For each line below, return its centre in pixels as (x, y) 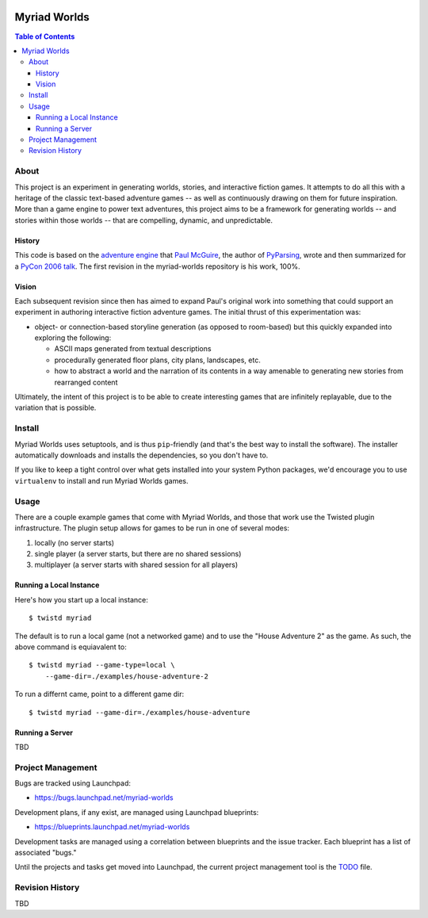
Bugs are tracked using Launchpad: (73, 783)
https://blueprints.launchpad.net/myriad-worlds (112, 827)
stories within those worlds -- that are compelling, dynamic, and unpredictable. (144, 220)
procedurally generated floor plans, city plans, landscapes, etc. (157, 360)
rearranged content (86, 382)
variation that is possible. (55, 407)
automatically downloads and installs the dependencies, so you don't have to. (141, 455)
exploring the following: (73, 338)
